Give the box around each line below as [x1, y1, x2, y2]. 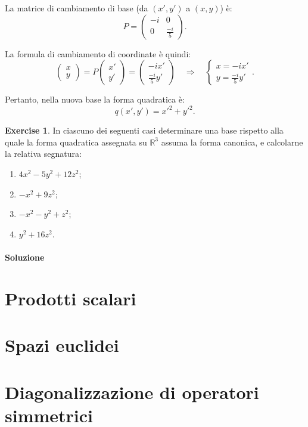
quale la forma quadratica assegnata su [5, 135, 147, 148]
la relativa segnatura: [5, 147, 82, 160]
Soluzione [5, 251, 45, 264]
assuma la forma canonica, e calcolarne [161, 135, 303, 148]
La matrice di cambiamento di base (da [5, 2, 148, 14]
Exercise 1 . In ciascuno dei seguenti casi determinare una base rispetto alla [5, 124, 284, 137]
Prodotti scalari [5, 286, 136, 310]
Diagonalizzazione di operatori [5, 379, 259, 404]
